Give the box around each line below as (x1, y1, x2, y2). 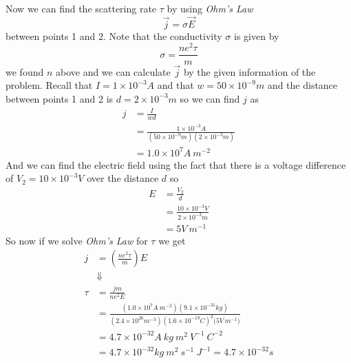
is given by (234, 28, 279, 43)
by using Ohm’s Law (167, 1, 253, 15)
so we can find (180, 91, 240, 105)
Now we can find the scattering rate (6, 1, 157, 15)
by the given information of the (183, 64, 316, 79)
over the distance (87, 171, 159, 185)
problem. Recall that (6, 78, 93, 92)
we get (158, 233, 186, 247)
